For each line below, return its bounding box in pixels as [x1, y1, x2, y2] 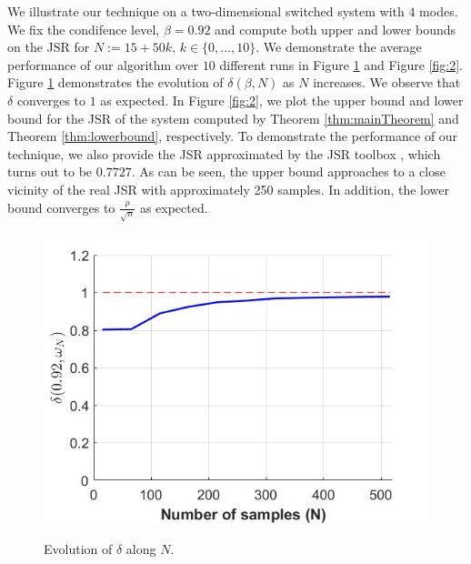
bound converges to [7, 197, 115, 217]
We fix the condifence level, [7, 19, 160, 38]
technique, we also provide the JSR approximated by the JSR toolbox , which [7, 144, 441, 163]
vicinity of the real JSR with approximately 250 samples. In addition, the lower [7, 179, 450, 198]
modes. [419, 2, 458, 20]
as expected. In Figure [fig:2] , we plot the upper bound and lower [100, 90, 464, 109]
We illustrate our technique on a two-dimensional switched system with [7, 2, 405, 20]
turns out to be [7, 162, 93, 181]
